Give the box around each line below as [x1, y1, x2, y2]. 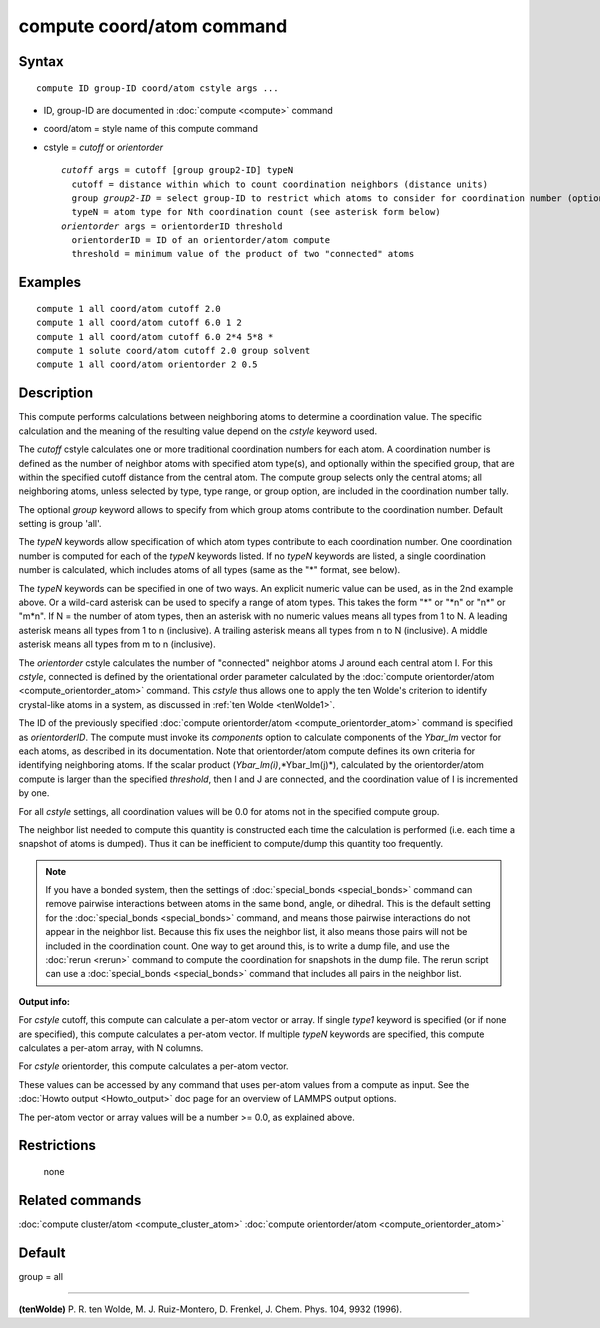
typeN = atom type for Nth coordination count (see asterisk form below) [71, 206, 441, 218]
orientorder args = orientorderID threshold [61, 220, 284, 232]
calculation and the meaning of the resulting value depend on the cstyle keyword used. [18, 425, 378, 437]
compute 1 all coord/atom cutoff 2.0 [36, 303, 222, 314]
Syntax [18, 53, 64, 70]
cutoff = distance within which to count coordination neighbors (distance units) [71, 178, 489, 190]
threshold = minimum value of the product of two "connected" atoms [71, 248, 415, 260]
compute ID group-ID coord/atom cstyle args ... [36, 82, 279, 94]
